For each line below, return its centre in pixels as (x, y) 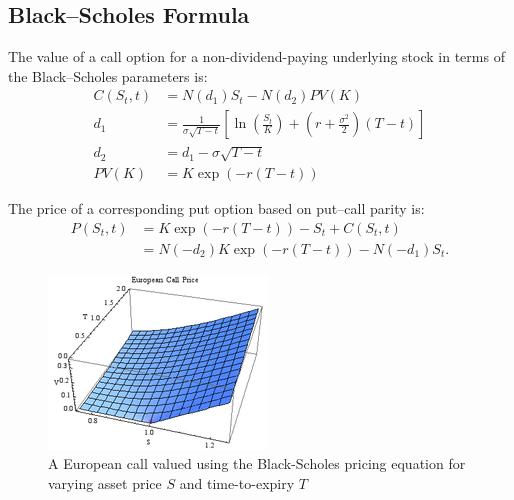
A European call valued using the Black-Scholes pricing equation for (257, 463)
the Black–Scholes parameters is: (108, 75)
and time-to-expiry (237, 482)
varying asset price (105, 482)
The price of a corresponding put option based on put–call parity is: (216, 208)
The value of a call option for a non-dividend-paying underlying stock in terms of (256, 56)
